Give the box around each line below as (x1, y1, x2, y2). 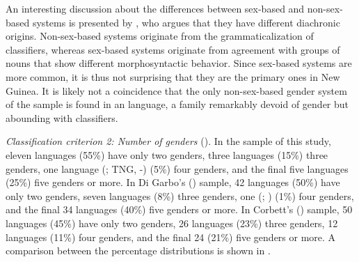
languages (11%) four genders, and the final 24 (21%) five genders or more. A (6, 229, 336, 244)
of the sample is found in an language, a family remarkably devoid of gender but (6, 97, 349, 111)
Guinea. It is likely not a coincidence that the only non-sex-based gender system (6, 83, 347, 98)
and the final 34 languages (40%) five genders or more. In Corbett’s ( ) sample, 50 (6, 202, 353, 217)
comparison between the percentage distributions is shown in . (6, 243, 271, 258)
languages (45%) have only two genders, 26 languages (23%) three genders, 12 (6, 215, 338, 230)
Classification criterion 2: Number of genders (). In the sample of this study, (6, 134, 331, 148)
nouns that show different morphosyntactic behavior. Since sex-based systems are (6, 56, 352, 70)
